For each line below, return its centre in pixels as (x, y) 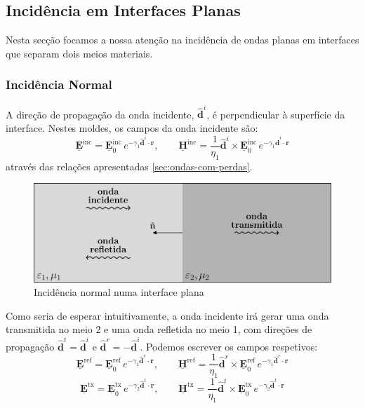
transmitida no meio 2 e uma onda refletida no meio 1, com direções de (159, 329)
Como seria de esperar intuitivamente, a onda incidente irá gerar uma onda (167, 315)
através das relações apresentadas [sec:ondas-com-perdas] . (129, 166)
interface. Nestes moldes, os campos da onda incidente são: (132, 127)
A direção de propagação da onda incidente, (100, 114)
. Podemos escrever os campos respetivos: (229, 346)
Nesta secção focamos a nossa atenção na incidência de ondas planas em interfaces (182, 40)
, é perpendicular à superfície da (276, 114)
